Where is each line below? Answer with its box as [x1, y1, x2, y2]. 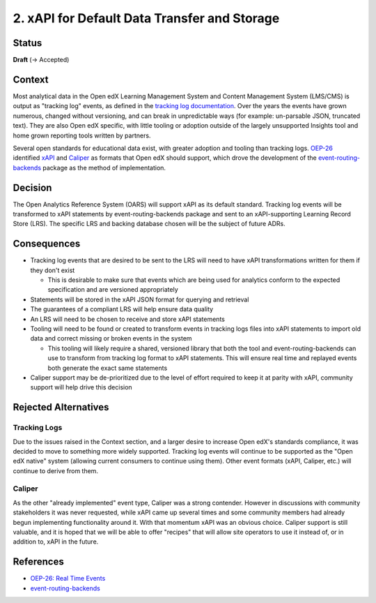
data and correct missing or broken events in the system [30, 334, 192, 343]
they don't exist [30, 266, 75, 274]
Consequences [13, 238, 81, 250]
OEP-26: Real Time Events [30, 574, 106, 583]
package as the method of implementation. [42, 163, 166, 172]
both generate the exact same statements [47, 364, 168, 372]
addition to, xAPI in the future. [13, 537, 99, 546]
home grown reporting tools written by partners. [13, 131, 151, 140]
